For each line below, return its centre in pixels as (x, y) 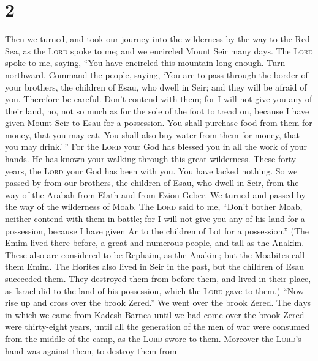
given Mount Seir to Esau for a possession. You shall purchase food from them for (159, 123)
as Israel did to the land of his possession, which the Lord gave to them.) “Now (154, 290)
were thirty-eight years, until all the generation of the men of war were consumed (157, 326)
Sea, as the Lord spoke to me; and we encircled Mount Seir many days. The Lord (159, 50)
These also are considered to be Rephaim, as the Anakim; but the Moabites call (155, 254)
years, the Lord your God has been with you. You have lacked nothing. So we (151, 170)
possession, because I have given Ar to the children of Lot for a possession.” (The (157, 230)
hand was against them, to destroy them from (91, 350)
